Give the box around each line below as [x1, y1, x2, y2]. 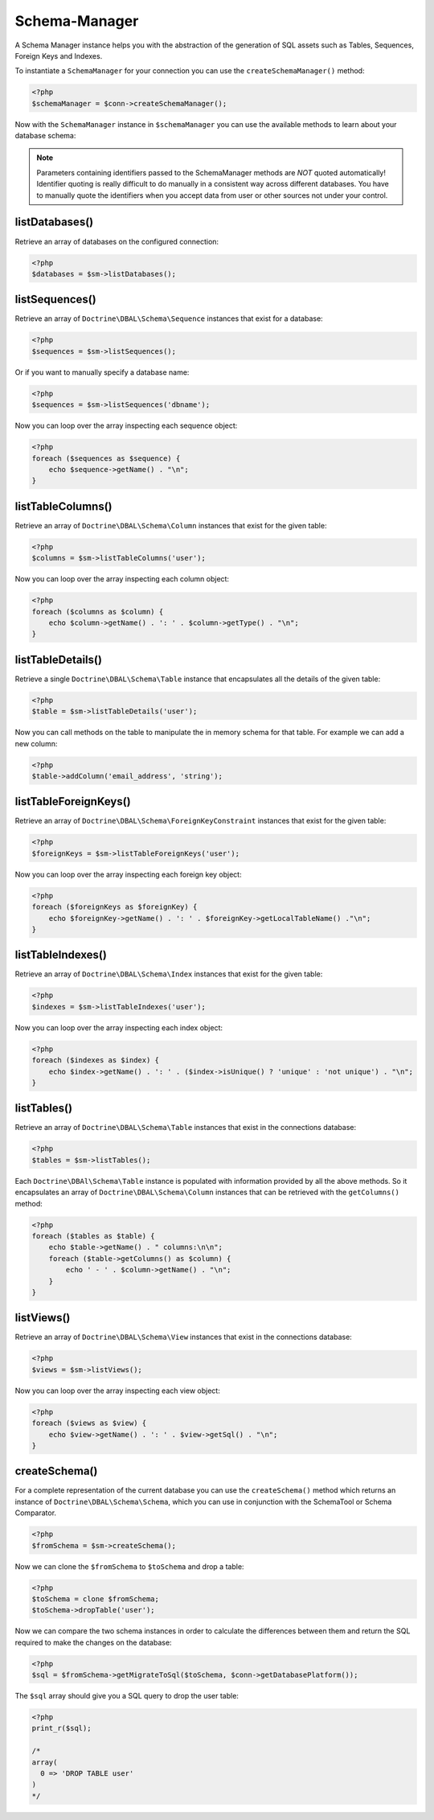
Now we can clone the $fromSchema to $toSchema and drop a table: [14, 1561, 244, 1571]
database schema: [14, 131, 76, 141]
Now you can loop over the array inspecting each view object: [14, 1386, 220, 1395]
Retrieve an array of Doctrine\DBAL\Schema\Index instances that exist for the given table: [14, 969, 323, 979]
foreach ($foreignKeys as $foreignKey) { [31, 902, 198, 912]
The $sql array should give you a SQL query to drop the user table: [14, 1691, 239, 1701]
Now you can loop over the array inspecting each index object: [14, 1022, 223, 1033]
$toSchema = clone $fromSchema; [31, 1594, 160, 1604]
